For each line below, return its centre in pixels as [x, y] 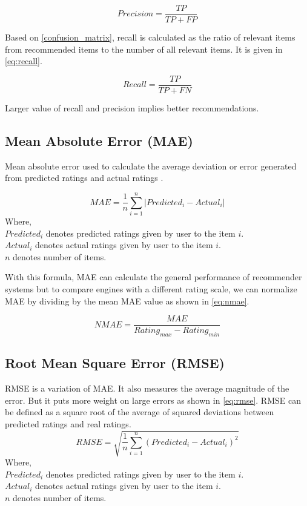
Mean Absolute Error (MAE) [99, 140]
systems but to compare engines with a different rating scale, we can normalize [151, 288]
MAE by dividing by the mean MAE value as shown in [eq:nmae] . [127, 301]
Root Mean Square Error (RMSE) [115, 363]
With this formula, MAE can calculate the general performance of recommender [153, 277]
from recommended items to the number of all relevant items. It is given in [144, 49]
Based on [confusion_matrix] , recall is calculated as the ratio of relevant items [150, 37]
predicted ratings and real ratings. [68, 424]
